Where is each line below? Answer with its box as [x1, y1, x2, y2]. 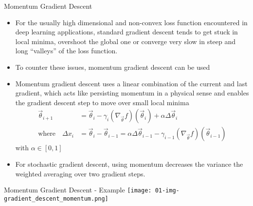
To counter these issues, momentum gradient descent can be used [15, 62, 210, 72]
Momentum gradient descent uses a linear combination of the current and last [15, 78, 248, 88]
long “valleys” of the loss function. [15, 46, 118, 56]
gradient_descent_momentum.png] [4, 195, 108, 202]
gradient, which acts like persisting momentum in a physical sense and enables [15, 88, 249, 98]
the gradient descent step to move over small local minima [15, 97, 189, 107]
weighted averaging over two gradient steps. [15, 168, 145, 178]
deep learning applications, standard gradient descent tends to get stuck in [15, 27, 238, 37]
